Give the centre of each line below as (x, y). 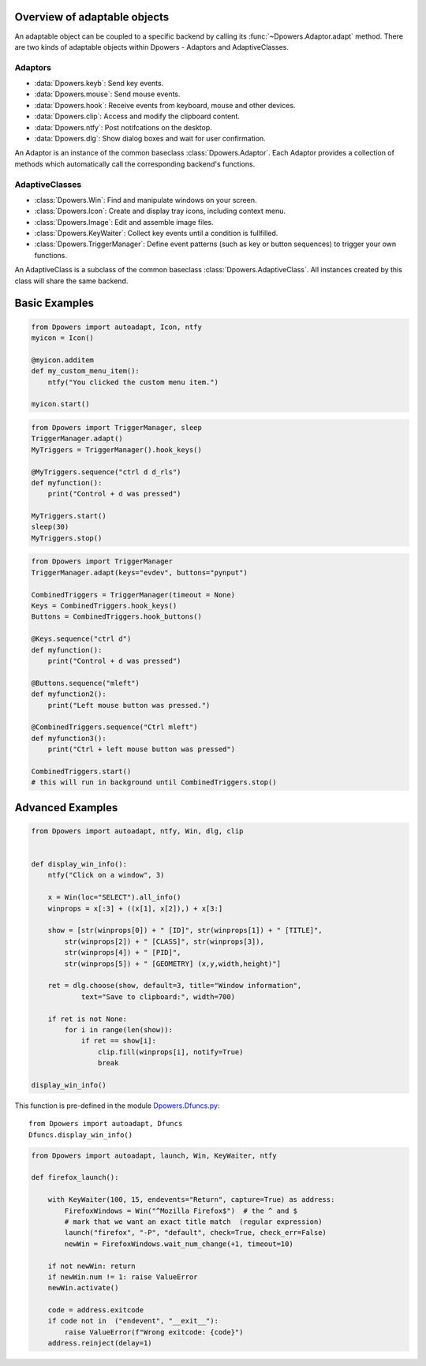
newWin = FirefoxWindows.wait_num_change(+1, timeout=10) (179, 1244)
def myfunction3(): (69, 738)
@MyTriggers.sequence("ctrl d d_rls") (106, 472)
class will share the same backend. (71, 281)
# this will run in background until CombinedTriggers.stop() (154, 782)
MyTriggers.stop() (67, 538)
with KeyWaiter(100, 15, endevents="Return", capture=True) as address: (191, 1200)
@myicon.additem (63, 360)
